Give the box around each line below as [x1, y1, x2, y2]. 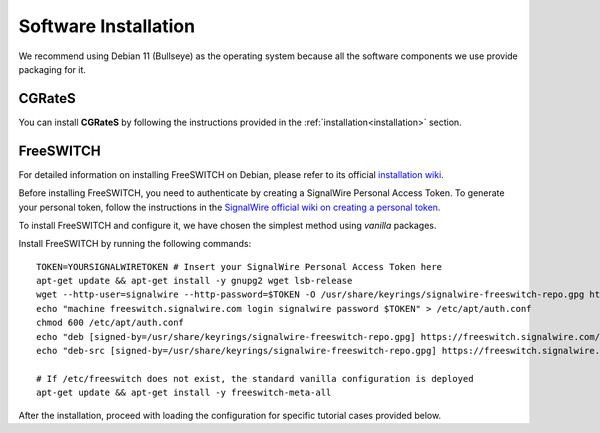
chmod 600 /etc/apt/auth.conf [36, 317, 185, 329]
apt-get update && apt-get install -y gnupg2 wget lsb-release [36, 275, 353, 287]
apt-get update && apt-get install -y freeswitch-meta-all [36, 387, 332, 399]
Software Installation [18, 15, 195, 37]
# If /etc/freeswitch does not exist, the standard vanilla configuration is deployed [36, 373, 474, 384]
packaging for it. [18, 63, 87, 75]
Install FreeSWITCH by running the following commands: [18, 238, 252, 250]
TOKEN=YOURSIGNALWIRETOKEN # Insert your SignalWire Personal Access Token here [36, 261, 443, 272]
